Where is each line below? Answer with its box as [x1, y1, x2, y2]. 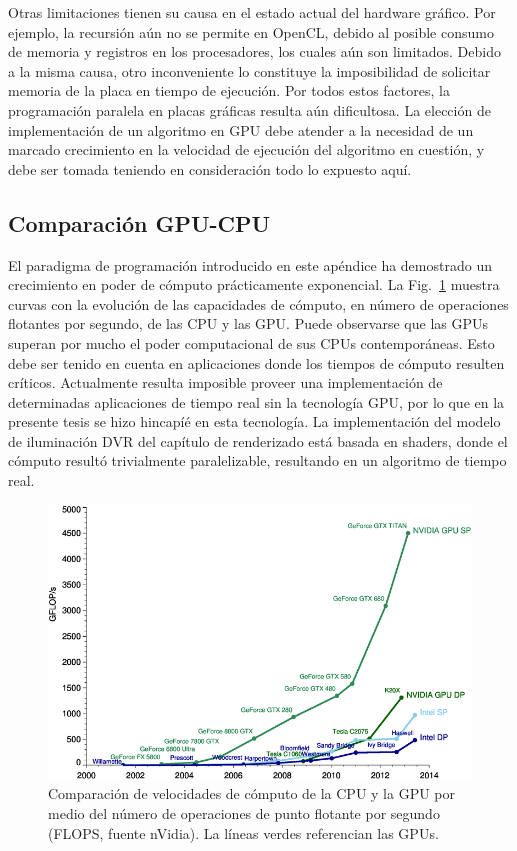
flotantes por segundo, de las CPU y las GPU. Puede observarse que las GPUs [8, 313, 489, 334]
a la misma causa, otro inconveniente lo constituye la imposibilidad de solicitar [8, 60, 491, 81]
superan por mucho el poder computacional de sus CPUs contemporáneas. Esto [8, 332, 495, 353]
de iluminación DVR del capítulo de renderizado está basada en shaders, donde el [8, 430, 508, 451]
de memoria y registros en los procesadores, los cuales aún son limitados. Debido [8, 41, 501, 62]
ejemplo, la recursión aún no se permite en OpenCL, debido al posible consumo [8, 21, 494, 42]
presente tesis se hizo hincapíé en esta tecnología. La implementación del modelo [8, 411, 501, 432]
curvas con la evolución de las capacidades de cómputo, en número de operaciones [8, 293, 509, 314]
